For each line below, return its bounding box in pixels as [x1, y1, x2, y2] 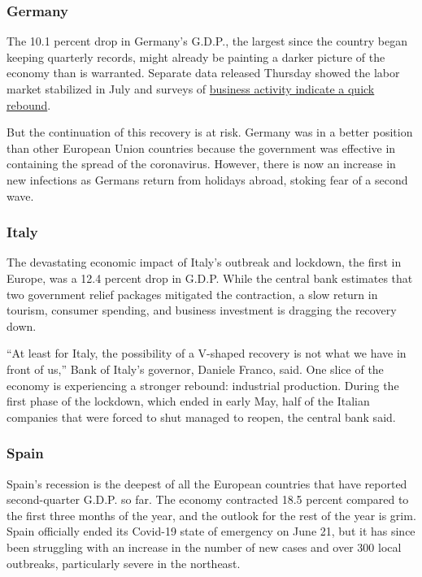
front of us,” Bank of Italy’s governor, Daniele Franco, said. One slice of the [7, 360, 384, 377]
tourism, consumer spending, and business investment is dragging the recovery [7, 302, 397, 319]
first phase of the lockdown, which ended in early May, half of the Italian [7, 393, 370, 410]
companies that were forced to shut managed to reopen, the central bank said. [7, 408, 396, 425]
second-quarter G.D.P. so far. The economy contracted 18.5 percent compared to [7, 491, 409, 508]
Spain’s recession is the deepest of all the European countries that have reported [7, 475, 407, 492]
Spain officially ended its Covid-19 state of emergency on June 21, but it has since [7, 523, 415, 540]
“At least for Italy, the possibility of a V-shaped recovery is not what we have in [7, 345, 407, 362]
